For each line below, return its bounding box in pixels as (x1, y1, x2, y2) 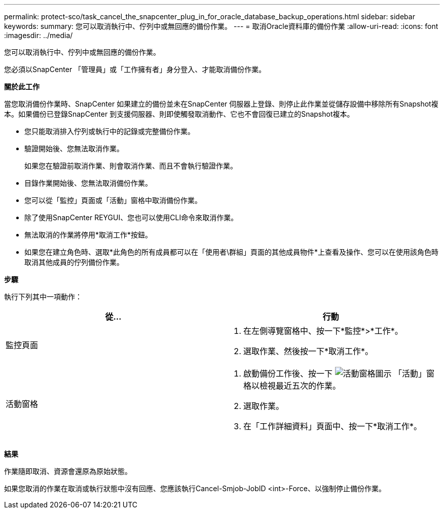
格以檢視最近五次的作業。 (243, 381, 341, 391)
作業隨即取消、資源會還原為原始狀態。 (4, 467, 132, 475)
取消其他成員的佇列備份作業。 (24, 258, 124, 266)
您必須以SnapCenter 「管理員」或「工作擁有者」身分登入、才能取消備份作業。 (4, 65, 266, 74)
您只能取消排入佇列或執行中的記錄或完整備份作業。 (24, 127, 195, 135)
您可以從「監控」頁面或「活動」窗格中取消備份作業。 (24, 196, 202, 204)
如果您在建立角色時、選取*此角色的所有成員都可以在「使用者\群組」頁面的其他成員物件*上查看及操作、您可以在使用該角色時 (24, 248, 439, 256)
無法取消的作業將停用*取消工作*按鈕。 (24, 230, 153, 239)
